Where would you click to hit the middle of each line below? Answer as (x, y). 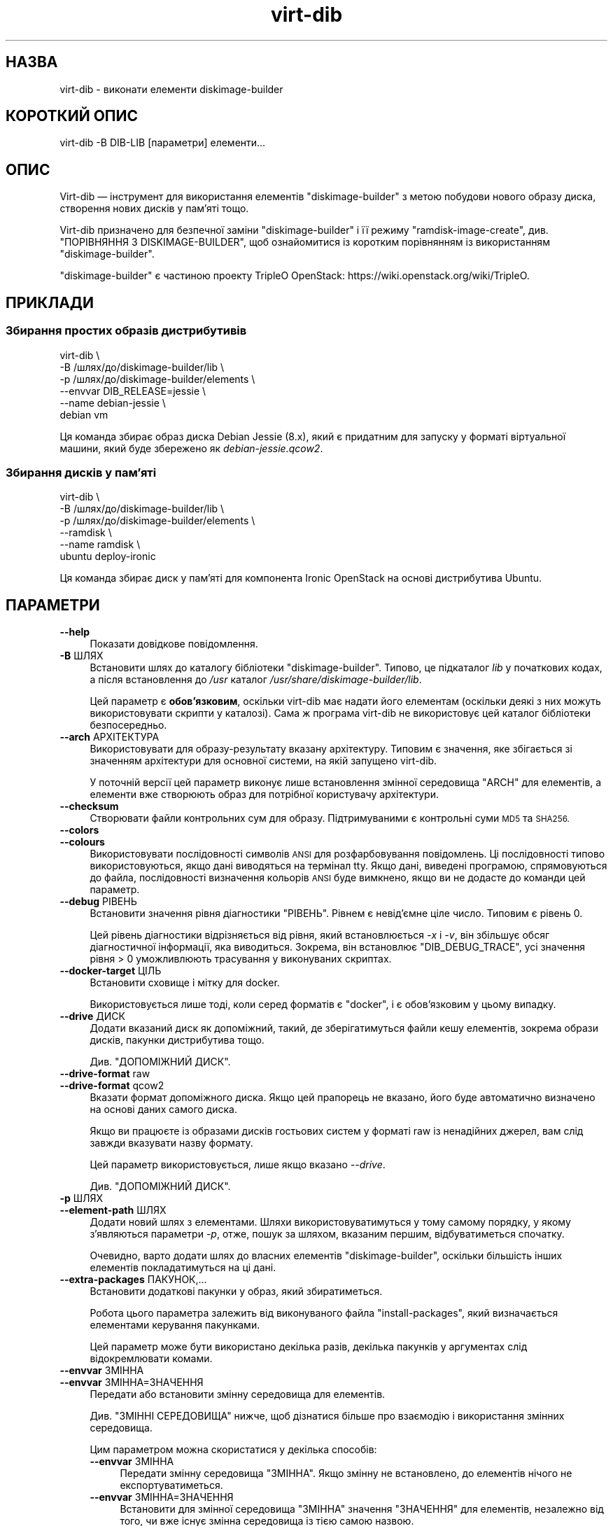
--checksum (89, 806)
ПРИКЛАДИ (50, 302)
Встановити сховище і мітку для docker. (185, 983)
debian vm (84, 414)
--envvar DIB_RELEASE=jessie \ (133, 391)
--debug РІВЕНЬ (98, 902)
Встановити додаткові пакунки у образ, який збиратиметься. (236, 1291)
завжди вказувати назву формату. (171, 1143)
